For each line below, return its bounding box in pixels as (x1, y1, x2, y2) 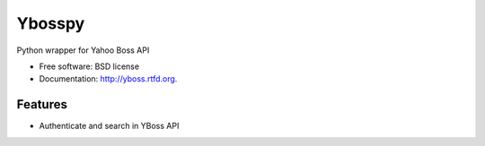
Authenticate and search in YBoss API (39, 121, 180, 132)
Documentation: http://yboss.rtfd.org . (39, 73, 178, 84)
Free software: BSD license (39, 61, 139, 72)
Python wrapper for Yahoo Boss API (16, 45, 150, 56)
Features (16, 97, 67, 112)
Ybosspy (16, 13, 85, 33)
